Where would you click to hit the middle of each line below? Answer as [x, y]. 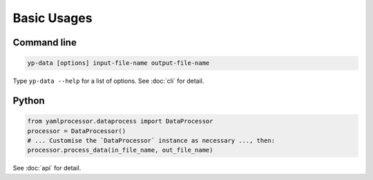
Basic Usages [52, 18]
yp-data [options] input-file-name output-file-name [118, 63]
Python [29, 100]
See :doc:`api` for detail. [47, 168]
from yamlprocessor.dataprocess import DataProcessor [120, 121]
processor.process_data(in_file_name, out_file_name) [120, 150]
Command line [45, 42]
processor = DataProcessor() [77, 131]
